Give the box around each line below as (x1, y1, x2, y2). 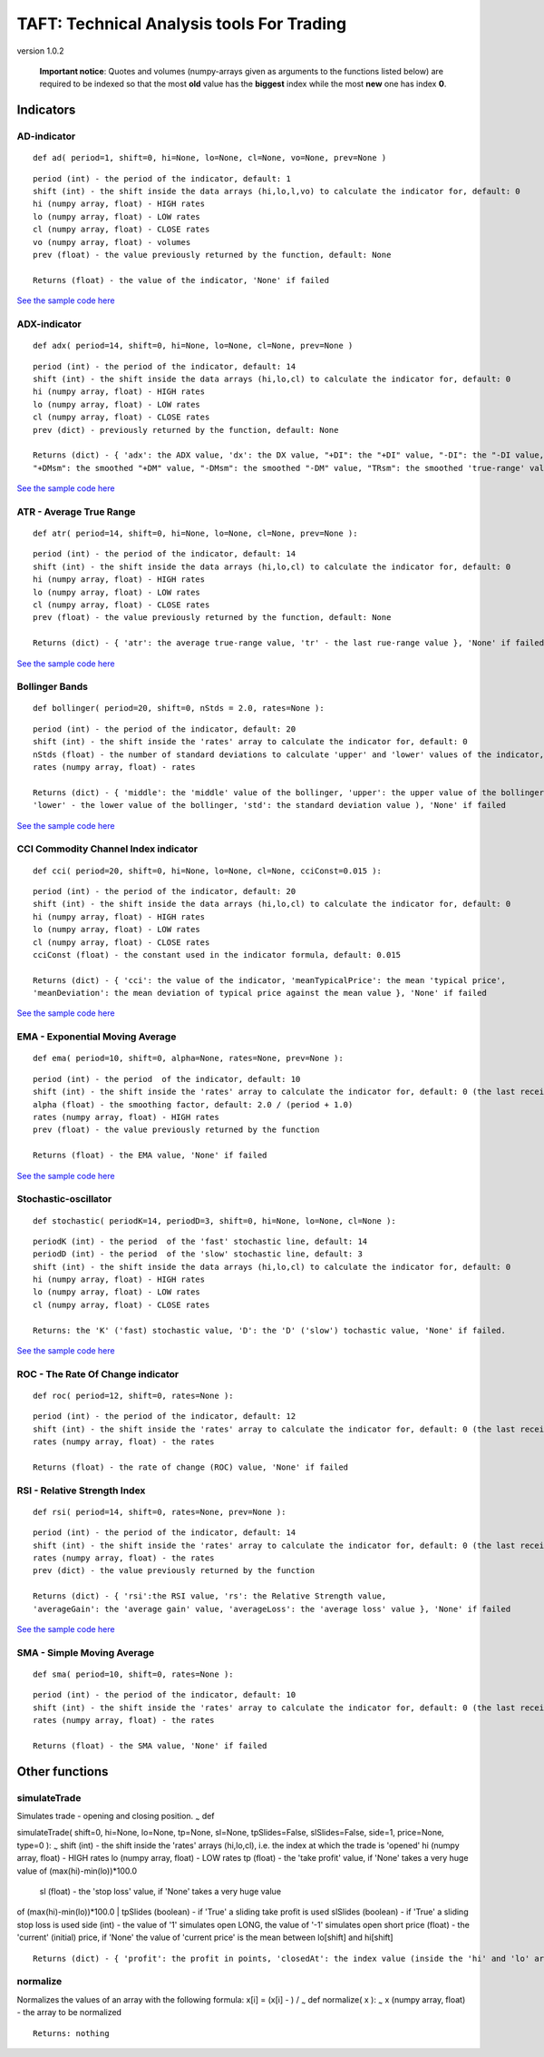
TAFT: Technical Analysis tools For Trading (16, 14, 347, 34)
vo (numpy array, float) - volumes (33, 237, 191, 247)
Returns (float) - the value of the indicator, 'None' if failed (33, 275, 330, 285)
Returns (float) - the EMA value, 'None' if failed (33, 1150, 267, 1161)
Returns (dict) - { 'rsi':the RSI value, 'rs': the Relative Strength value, (33, 1591, 387, 1601)
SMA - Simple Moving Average (16, 1646, 155, 1658)
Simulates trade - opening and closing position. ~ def (16, 1811, 215, 1824)
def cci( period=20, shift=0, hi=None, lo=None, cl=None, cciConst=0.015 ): (33, 865, 383, 876)
